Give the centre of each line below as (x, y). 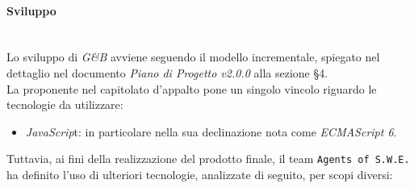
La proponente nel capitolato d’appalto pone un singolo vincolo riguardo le (192, 88)
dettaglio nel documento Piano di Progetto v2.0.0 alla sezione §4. (167, 72)
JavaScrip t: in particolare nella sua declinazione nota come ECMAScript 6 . (211, 131)
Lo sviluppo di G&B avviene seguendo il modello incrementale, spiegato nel (193, 57)
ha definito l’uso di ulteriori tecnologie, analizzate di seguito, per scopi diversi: (200, 175)
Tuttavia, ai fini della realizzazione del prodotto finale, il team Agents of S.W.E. (208, 159)
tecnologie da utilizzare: (65, 104)
